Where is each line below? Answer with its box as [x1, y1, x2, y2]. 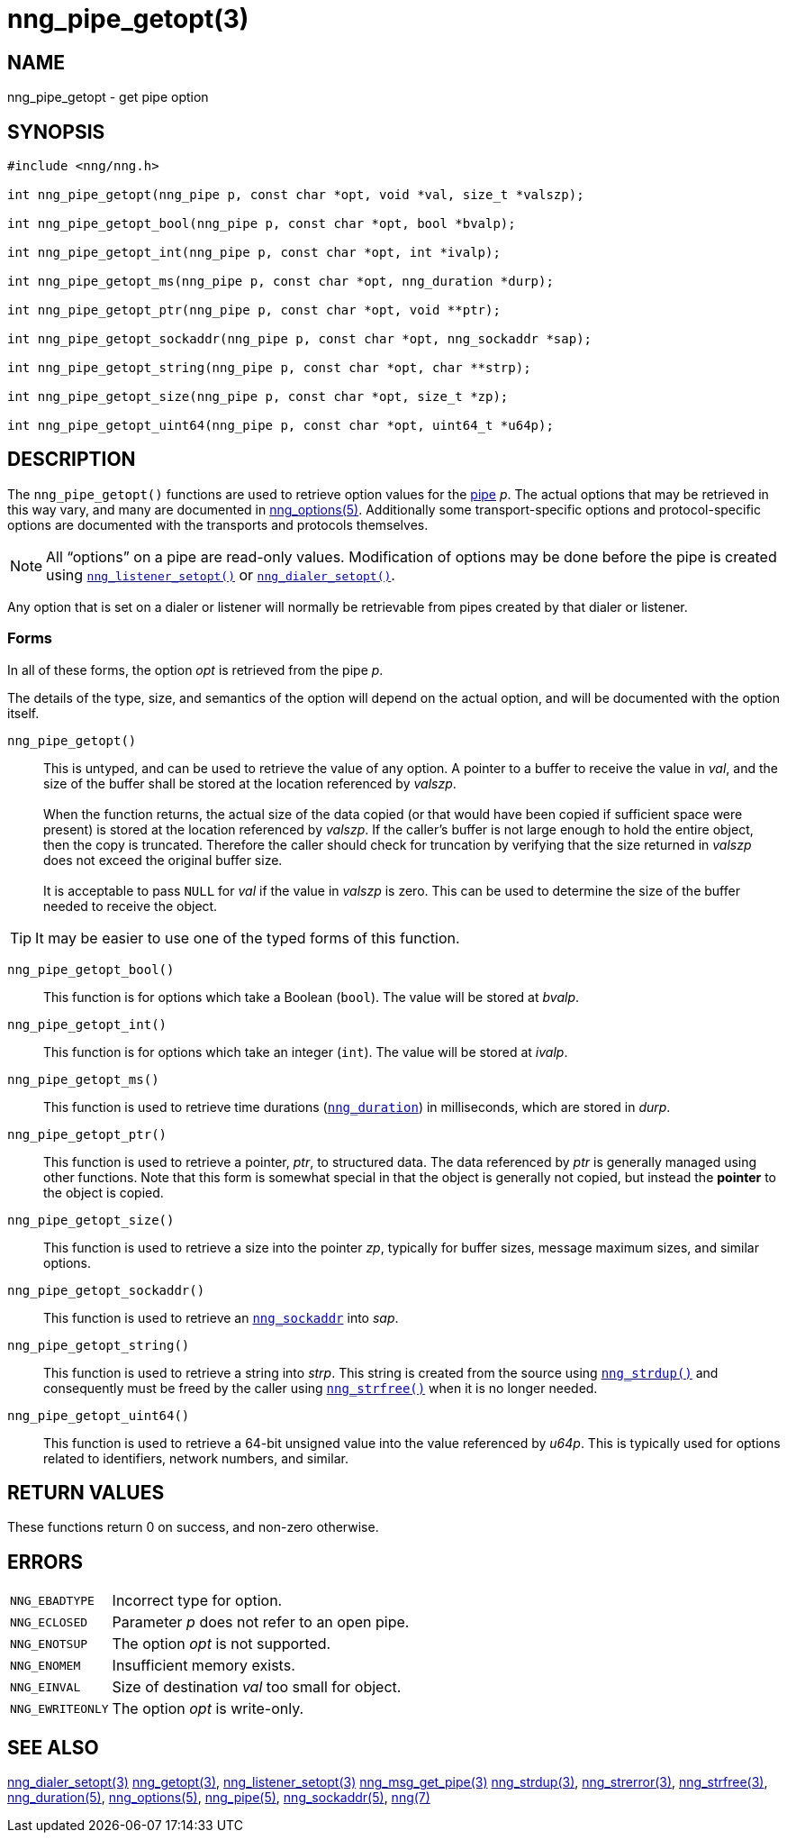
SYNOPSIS [7, 120, 105, 143]
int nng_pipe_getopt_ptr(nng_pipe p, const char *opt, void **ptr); [7, 303, 501, 318]
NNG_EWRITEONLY [10, 1701, 109, 1716]
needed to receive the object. [43, 897, 218, 914]
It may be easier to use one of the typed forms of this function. [35, 928, 460, 947]
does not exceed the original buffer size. [43, 852, 283, 868]
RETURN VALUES [7, 1481, 165, 1505]
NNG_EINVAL [10, 1680, 81, 1694]
